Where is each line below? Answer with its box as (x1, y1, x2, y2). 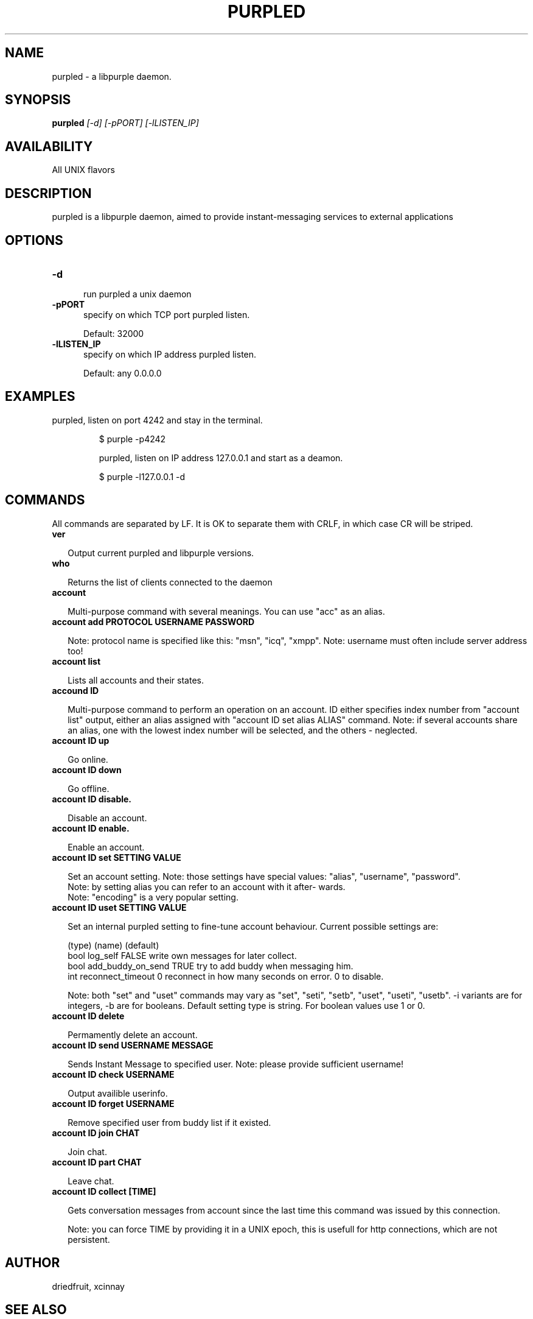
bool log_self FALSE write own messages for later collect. (68, 950, 297, 961)
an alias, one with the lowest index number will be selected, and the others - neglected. (68, 724, 417, 735)
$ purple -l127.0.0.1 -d (99, 471, 186, 482)
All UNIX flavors (52, 164, 115, 175)
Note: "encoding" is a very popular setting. (68, 891, 239, 902)
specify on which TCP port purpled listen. (83, 309, 250, 320)
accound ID (52, 685, 99, 696)
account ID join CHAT (52, 1127, 140, 1138)
